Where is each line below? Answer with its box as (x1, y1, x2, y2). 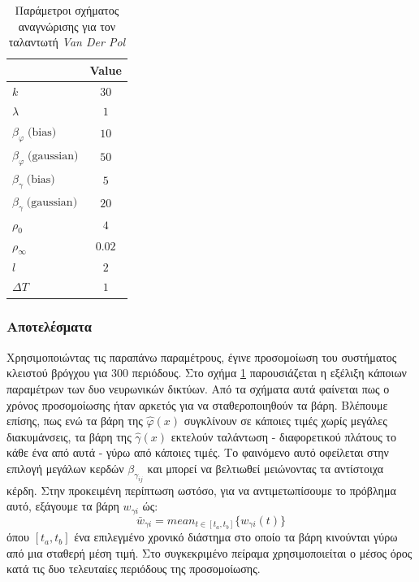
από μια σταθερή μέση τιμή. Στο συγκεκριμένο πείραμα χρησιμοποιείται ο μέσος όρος (6, 544, 413, 561)
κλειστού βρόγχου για (6, 364, 108, 381)
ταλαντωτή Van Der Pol (8, 33, 126, 50)
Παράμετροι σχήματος (15, 2, 119, 18)
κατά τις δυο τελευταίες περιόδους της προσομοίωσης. (6, 560, 261, 577)
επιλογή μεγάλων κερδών (6, 459, 124, 476)
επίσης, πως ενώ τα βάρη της (6, 412, 143, 429)
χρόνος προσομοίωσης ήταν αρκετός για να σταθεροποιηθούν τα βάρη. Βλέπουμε (6, 396, 388, 413)
